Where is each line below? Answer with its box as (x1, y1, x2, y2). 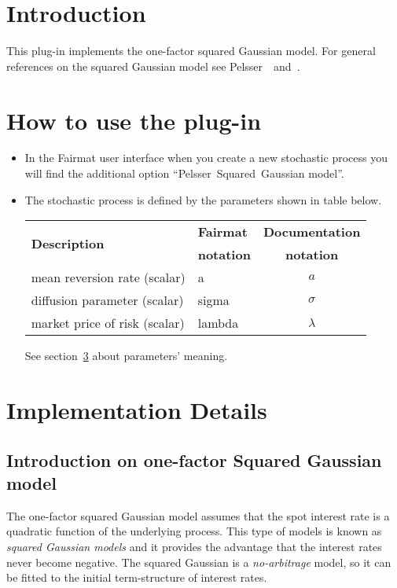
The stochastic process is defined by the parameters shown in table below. (24, 191, 382, 208)
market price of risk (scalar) (31, 314, 185, 333)
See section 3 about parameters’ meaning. (24, 347, 228, 364)
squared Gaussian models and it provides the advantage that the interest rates (6, 538, 382, 554)
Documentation (263, 222, 361, 241)
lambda (197, 314, 239, 333)
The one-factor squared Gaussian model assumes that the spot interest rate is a (6, 507, 390, 524)
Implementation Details (6, 394, 267, 425)
